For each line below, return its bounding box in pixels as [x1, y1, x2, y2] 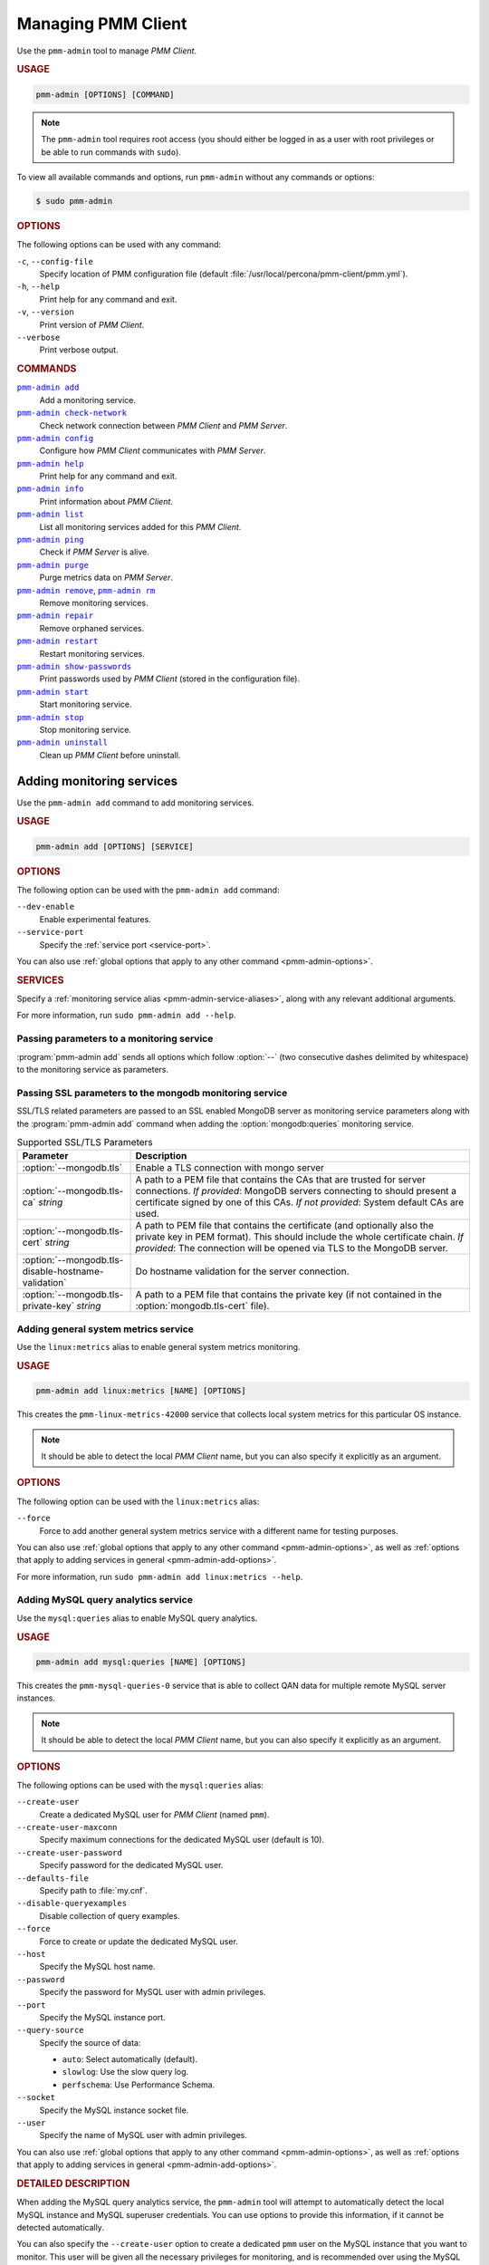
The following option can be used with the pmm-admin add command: [16, 884, 280, 896]
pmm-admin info [16, 484, 85, 494]
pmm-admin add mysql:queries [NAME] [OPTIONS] [35, 1657, 246, 1667]
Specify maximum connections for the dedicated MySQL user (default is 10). [39, 1835, 325, 1846]
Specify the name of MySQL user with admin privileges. [39, 2130, 248, 2141]
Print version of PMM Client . [39, 319, 145, 330]
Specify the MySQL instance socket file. [39, 2105, 189, 2116]
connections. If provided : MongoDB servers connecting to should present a [135, 1185, 457, 1198]
